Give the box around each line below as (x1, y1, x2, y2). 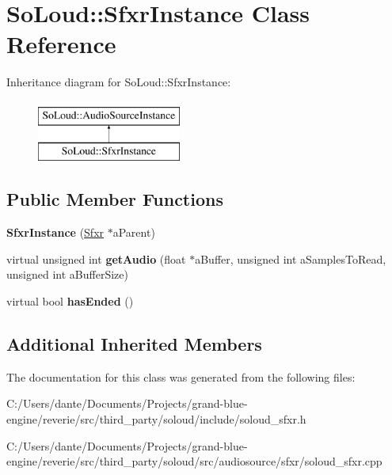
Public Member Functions (6, 187, 223, 211)
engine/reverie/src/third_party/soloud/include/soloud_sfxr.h (6, 411, 306, 427)
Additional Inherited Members (6, 332, 262, 356)
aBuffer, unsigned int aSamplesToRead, (195, 250, 386, 267)
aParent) (112, 224, 155, 241)
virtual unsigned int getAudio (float (6, 250, 186, 267)
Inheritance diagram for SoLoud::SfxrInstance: (6, 74, 231, 90)
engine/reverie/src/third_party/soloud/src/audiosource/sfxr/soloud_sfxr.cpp (6, 453, 382, 469)
